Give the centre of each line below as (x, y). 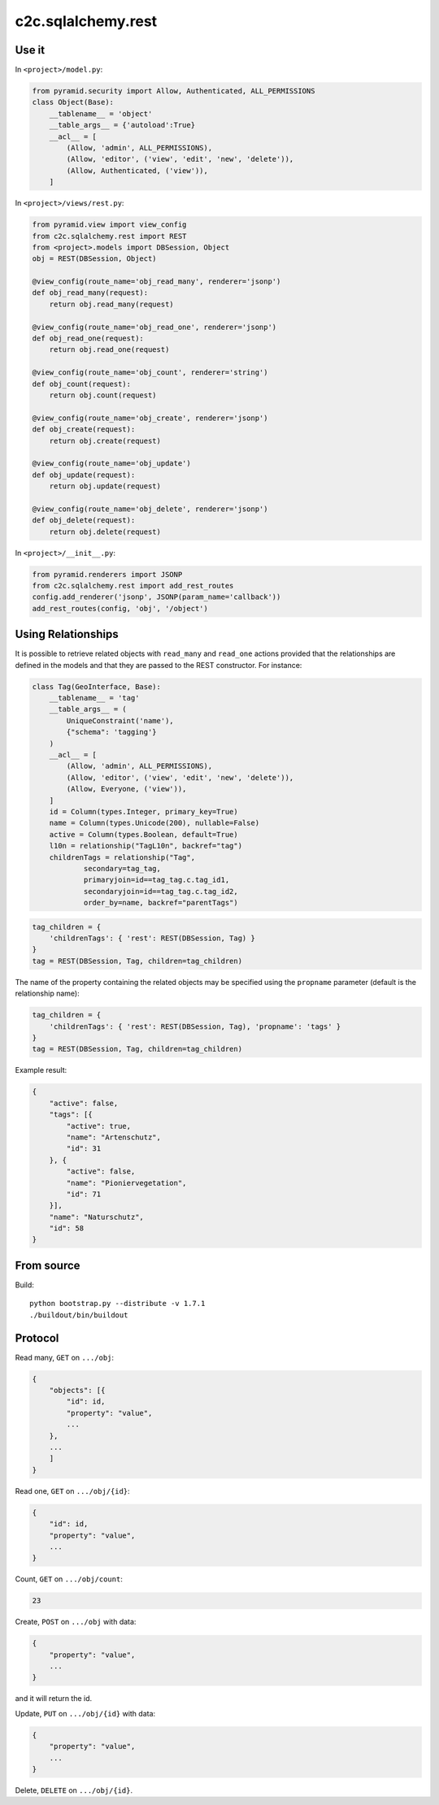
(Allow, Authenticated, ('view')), (137, 170)
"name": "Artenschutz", (114, 1137)
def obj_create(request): (84, 430)
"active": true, (99, 1126)
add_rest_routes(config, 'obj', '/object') (120, 608)
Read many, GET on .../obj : (64, 1357)
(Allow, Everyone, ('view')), (126, 789)
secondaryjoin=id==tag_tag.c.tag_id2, (161, 891)
